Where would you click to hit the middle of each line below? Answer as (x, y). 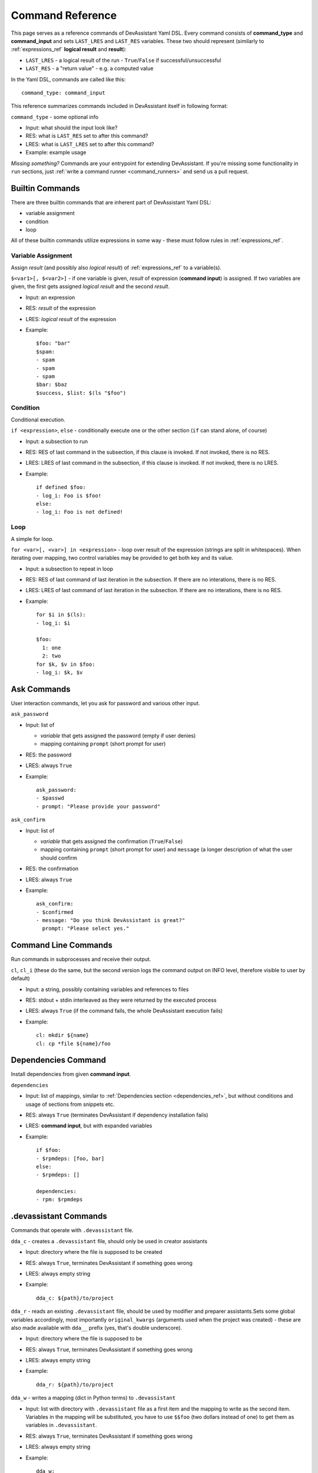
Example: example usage (56, 153)
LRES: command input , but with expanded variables (89, 1126)
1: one (52, 648)
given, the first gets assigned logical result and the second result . (90, 286)
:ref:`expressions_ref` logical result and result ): (69, 49)
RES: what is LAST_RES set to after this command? (87, 136)
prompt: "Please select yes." (86, 929)
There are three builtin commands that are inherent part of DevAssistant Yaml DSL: (111, 202)
